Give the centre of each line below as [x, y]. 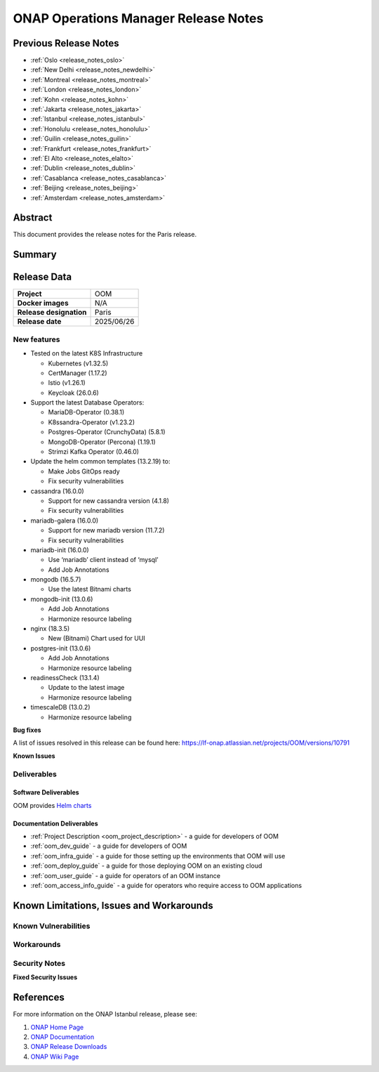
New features [36, 339]
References [39, 998]
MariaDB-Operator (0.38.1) [86, 412]
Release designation [52, 313]
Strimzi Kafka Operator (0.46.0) [94, 452]
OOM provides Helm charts [52, 805]
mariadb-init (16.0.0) [60, 550]
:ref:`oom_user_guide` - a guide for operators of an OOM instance [126, 875]
